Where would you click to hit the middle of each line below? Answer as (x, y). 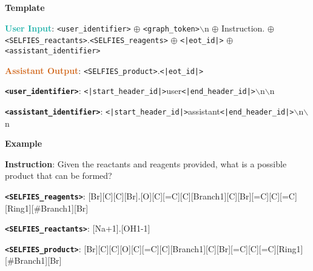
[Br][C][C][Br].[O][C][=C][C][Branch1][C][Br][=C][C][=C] (193, 196)
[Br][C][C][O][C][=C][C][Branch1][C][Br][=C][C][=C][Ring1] (194, 248)
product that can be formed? (59, 176)
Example (24, 143)
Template (25, 7)
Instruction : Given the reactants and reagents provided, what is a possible (146, 163)
